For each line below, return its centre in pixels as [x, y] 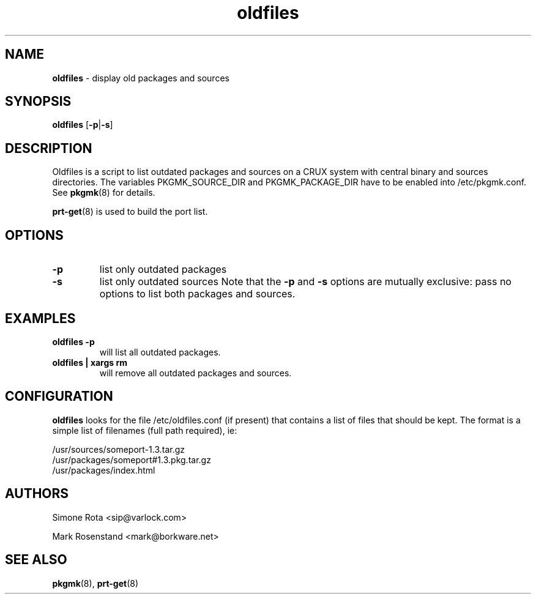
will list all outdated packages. [160, 352]
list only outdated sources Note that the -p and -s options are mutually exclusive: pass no [305, 282]
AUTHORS [37, 494]
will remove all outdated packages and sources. [195, 373]
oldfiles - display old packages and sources [141, 78]
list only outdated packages [163, 270]
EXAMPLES [40, 318]
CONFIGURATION [59, 396]
